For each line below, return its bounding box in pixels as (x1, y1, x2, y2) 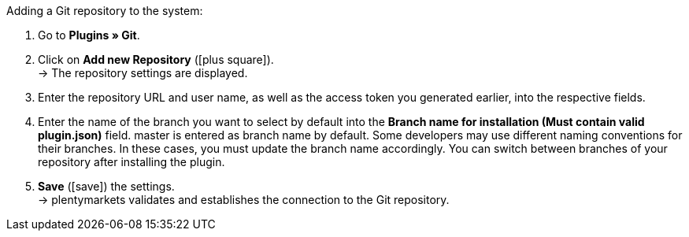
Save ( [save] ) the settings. (38, 180, 175, 193)
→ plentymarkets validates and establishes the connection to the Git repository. (38, 193, 450, 206)
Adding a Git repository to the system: (6, 4, 203, 17)
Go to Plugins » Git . (38, 28, 140, 42)
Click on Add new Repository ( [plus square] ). (38, 53, 274, 66)
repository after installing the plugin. (38, 155, 225, 168)
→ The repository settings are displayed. (38, 66, 248, 80)
